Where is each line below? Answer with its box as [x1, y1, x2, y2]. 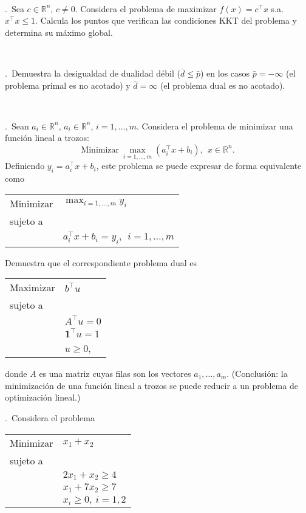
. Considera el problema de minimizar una [137, 119, 293, 132]
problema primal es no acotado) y [5, 78, 131, 91]
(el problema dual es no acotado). [160, 78, 285, 91]
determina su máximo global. [5, 26, 113, 38]
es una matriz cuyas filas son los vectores [39, 367, 191, 380]
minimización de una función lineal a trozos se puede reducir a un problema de [5, 379, 298, 391]
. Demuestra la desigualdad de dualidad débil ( [5, 66, 180, 79]
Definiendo [5, 159, 45, 172]
